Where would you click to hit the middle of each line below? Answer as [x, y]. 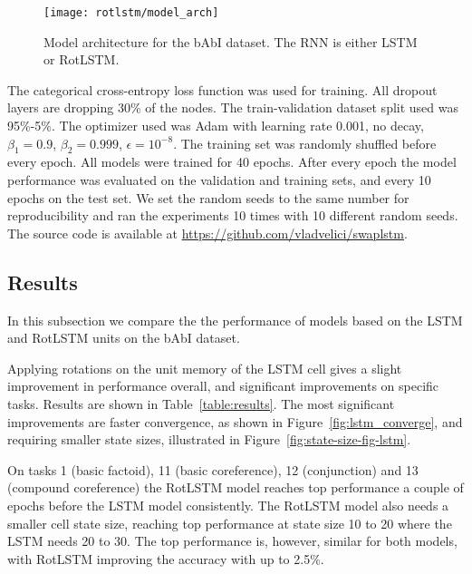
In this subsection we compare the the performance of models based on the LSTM [235, 320]
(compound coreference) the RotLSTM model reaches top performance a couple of [236, 487]
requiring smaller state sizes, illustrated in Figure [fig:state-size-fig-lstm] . [209, 439]
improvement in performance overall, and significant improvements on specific [223, 386]
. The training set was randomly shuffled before [305, 143]
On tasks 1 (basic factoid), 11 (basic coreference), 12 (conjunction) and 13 [213, 469]
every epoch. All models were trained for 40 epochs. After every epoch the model [232, 162]
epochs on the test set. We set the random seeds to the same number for [208, 197]
